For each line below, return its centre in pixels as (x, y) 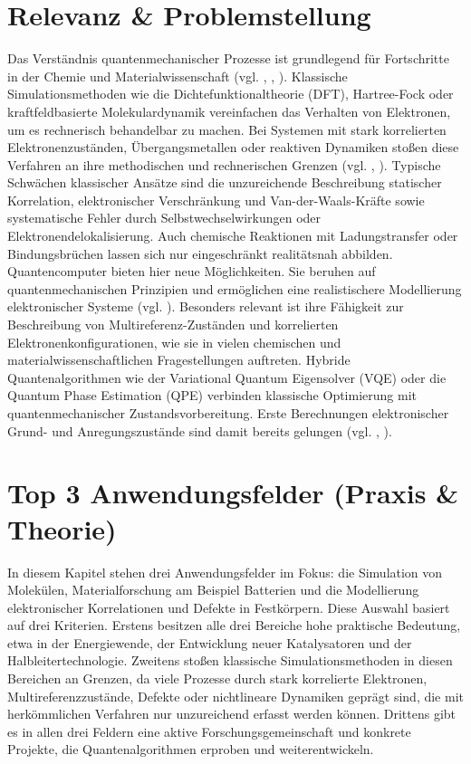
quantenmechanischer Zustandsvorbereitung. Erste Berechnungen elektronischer (228, 413)
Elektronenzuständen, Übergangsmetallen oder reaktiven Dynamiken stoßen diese (233, 147)
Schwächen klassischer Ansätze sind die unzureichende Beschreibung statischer (225, 182)
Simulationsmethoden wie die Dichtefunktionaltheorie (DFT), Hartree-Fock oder (231, 94)
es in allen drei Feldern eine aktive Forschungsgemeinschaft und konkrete (209, 731)
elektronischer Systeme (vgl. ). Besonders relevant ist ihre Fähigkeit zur (206, 306)
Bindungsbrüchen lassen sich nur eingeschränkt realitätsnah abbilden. (200, 253)
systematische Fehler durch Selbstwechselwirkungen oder (164, 218)
